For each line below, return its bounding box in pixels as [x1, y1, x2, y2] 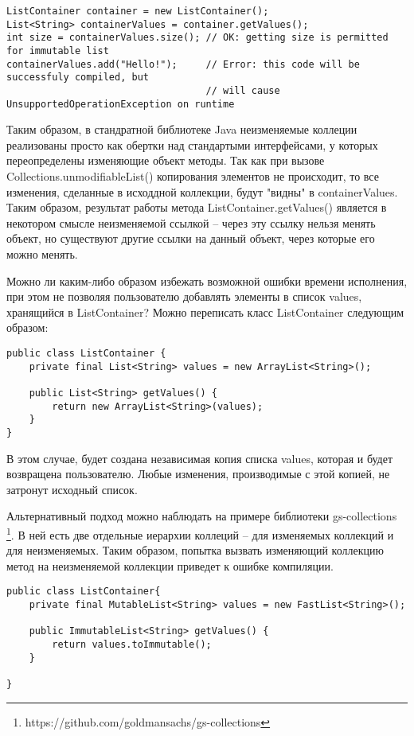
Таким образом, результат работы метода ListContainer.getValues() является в [6, 199, 387, 216]
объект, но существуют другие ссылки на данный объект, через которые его [6, 230, 375, 247]
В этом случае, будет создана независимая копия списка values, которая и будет [6, 450, 393, 466]
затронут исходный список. [6, 481, 138, 497]
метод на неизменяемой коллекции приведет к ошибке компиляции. [6, 557, 334, 574]
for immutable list [6, 45, 109, 56]
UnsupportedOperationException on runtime [6, 98, 235, 110]
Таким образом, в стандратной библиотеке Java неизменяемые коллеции [6, 121, 357, 138]
